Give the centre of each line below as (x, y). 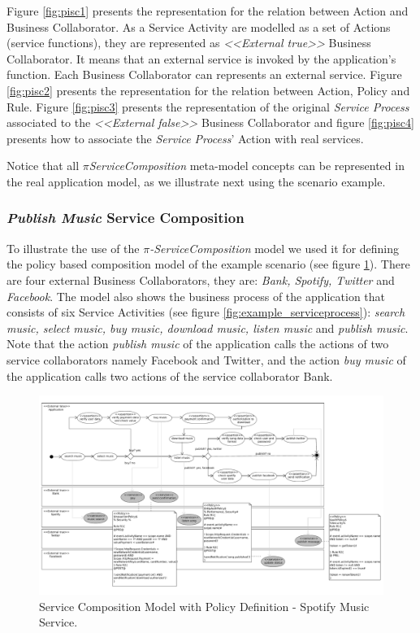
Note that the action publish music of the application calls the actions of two (198, 344)
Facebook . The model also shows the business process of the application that (196, 296)
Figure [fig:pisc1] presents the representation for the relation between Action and (208, 11)
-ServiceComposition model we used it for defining (275, 248)
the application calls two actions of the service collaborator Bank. (170, 375)
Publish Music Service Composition (126, 218)
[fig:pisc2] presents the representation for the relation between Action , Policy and (208, 90)
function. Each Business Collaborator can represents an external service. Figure (204, 74)
